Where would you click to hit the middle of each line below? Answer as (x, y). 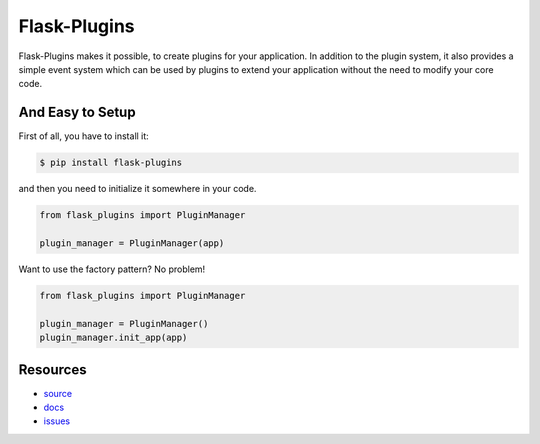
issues (56, 421)
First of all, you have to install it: (83, 136)
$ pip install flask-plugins (111, 163)
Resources (52, 369)
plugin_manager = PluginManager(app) (132, 243)
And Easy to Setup (77, 112)
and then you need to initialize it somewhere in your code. (137, 189)
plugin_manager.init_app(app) (113, 338)
